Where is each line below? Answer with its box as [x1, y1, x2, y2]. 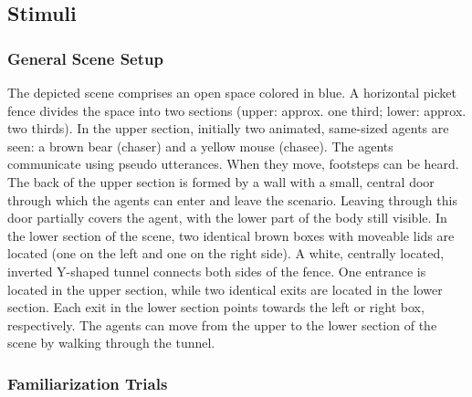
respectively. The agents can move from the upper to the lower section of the [7, 315, 437, 334]
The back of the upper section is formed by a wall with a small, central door [7, 172, 435, 191]
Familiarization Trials [7, 371, 168, 394]
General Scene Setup [7, 47, 163, 69]
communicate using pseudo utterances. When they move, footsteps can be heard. [7, 154, 459, 173]
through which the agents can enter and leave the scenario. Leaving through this [7, 190, 457, 209]
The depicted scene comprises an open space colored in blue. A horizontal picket [7, 83, 456, 101]
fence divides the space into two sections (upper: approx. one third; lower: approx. [7, 100, 467, 120]
